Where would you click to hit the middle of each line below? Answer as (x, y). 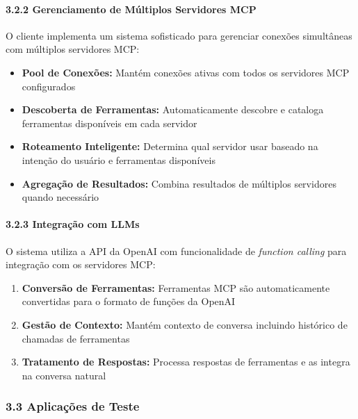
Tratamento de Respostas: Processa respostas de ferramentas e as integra (186, 362)
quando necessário (60, 197)
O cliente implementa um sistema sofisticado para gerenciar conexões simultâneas (179, 35)
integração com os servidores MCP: (81, 264)
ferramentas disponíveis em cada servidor (109, 123)
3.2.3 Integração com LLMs (73, 224)
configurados (49, 86)
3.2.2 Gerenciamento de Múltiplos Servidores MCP (131, 9)
